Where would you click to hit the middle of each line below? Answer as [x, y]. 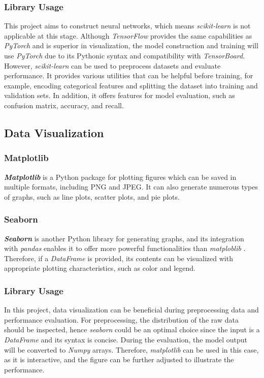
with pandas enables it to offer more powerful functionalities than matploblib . [125, 248]
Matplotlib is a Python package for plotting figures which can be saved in [120, 177]
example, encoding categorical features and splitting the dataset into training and [131, 85]
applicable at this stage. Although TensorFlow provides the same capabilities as [128, 35]
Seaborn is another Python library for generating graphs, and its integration [124, 238]
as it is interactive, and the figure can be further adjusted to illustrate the [119, 359]
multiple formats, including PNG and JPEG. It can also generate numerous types [131, 187]
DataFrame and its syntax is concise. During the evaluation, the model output [126, 339]
